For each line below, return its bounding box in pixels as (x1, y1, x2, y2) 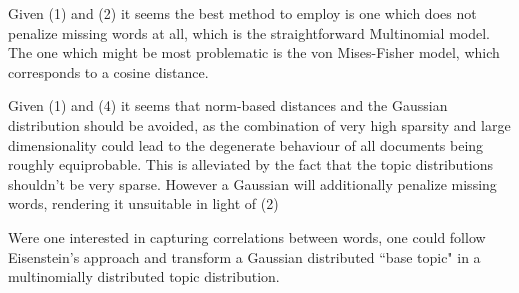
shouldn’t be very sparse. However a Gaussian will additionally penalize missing (8, 173, 497, 194)
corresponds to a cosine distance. (8, 61, 209, 82)
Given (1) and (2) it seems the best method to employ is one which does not (8, 3, 477, 23)
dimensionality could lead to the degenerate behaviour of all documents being (8, 134, 484, 155)
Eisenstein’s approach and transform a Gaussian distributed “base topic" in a (8, 246, 481, 267)
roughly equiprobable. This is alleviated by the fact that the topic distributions (8, 154, 494, 175)
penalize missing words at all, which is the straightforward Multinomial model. (8, 22, 491, 43)
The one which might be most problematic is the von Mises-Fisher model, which (8, 42, 500, 63)
